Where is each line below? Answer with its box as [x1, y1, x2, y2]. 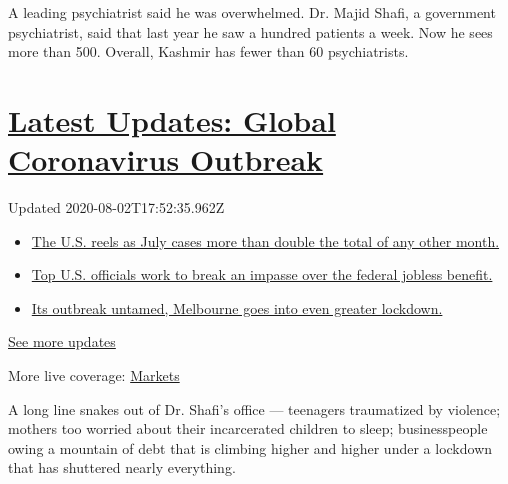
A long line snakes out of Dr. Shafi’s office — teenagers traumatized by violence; [8, 398, 501, 419]
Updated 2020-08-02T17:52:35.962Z [8, 197, 225, 218]
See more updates [8, 331, 116, 352]
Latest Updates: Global [8, 99, 336, 140]
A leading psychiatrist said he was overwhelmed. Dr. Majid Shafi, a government [8, 2, 496, 22]
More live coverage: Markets [8, 365, 180, 386]
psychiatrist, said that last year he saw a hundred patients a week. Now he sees [8, 21, 493, 42]
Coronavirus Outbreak [8, 139, 324, 180]
